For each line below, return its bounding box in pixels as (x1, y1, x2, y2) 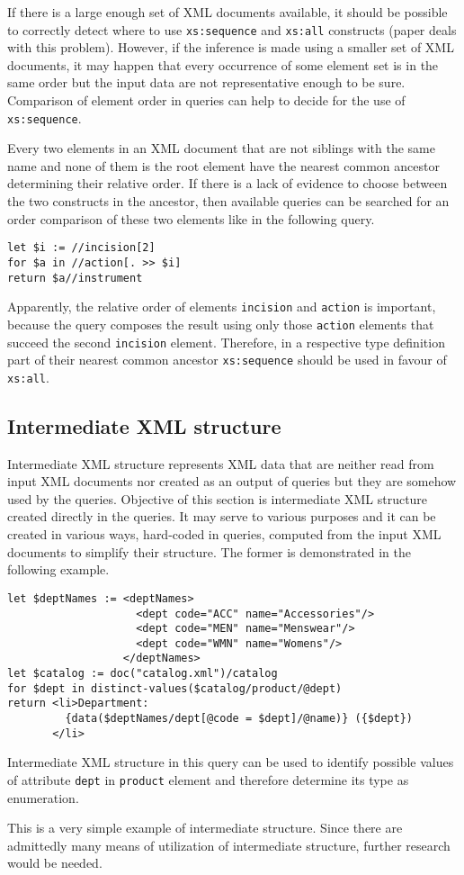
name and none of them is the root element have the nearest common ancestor (7, 156, 440, 175)
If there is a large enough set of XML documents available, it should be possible (7, 3, 448, 21)
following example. (7, 560, 110, 579)
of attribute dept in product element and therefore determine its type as (7, 771, 409, 789)
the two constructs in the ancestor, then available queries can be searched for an (7, 192, 450, 211)
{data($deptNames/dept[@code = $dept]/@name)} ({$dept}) (65, 712, 414, 726)
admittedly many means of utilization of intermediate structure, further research (7, 835, 451, 854)
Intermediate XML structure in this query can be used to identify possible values (7, 753, 454, 771)
